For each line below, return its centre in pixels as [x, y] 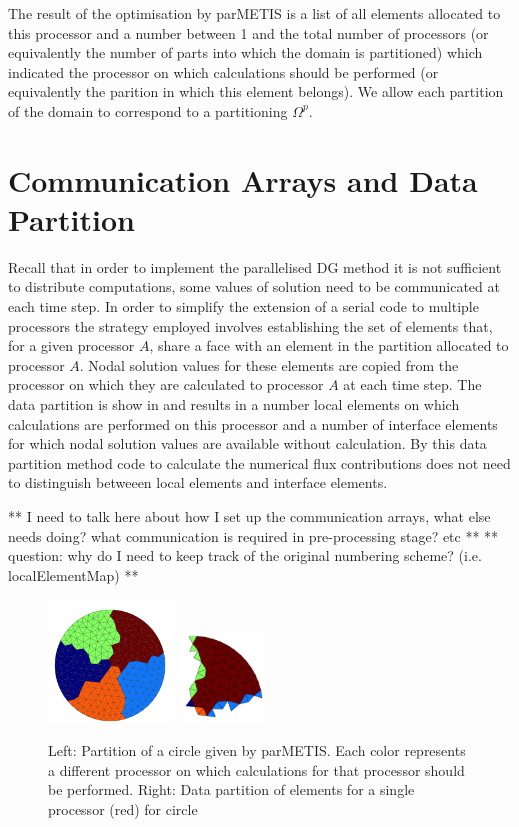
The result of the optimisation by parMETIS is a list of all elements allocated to [254, 13]
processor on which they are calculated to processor [166, 384]
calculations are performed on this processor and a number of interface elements [253, 423]
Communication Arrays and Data [243, 179]
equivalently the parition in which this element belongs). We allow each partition [256, 91]
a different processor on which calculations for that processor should [256, 769]
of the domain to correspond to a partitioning [148, 110]
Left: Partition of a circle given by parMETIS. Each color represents [257, 750]
